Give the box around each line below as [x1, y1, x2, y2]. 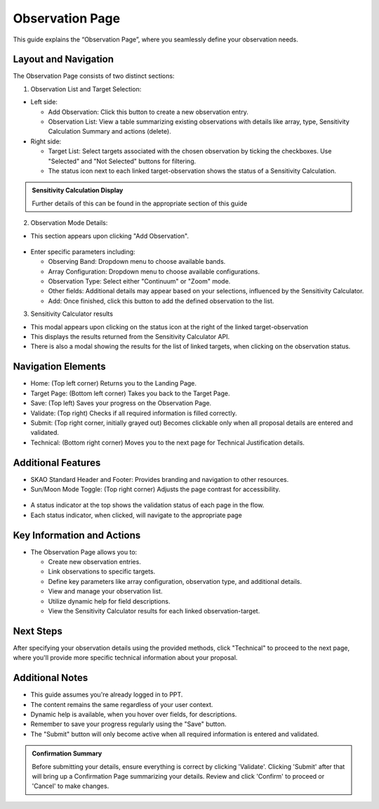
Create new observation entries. [48, 558, 142, 566]
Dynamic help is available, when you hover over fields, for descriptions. [30, 711, 237, 718]
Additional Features [13, 457, 101, 469]
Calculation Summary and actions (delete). [48, 127, 171, 136]
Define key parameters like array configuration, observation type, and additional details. [48, 577, 302, 585]
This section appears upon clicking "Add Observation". [30, 231, 189, 240]
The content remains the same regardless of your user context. [30, 700, 213, 708]
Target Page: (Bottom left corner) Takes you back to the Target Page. [30, 389, 231, 397]
